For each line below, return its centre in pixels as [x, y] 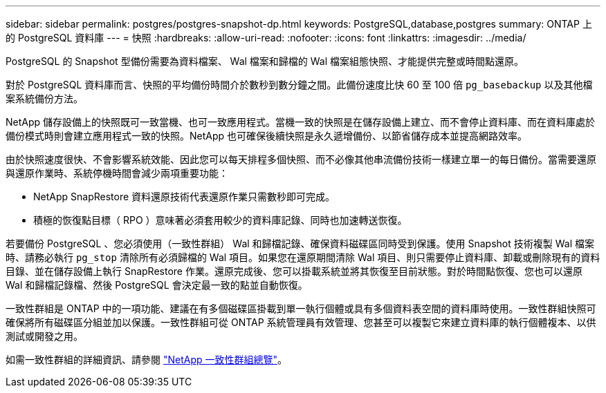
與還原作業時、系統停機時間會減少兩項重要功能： [117, 173]
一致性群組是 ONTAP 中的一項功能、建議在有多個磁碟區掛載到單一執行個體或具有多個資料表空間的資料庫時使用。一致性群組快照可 [301, 308]
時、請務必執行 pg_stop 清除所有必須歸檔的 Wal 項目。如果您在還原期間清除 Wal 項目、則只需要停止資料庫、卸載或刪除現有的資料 [303, 257]
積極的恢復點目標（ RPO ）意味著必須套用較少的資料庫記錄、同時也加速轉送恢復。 [220, 220]
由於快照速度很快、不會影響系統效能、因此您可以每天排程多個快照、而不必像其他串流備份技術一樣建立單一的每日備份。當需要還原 [301, 159]
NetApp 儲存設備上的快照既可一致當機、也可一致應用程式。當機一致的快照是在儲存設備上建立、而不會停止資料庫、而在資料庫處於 [301, 122]
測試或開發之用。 [44, 336]
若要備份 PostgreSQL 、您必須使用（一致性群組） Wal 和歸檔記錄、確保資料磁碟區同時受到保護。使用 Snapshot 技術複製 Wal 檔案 [300, 243]
